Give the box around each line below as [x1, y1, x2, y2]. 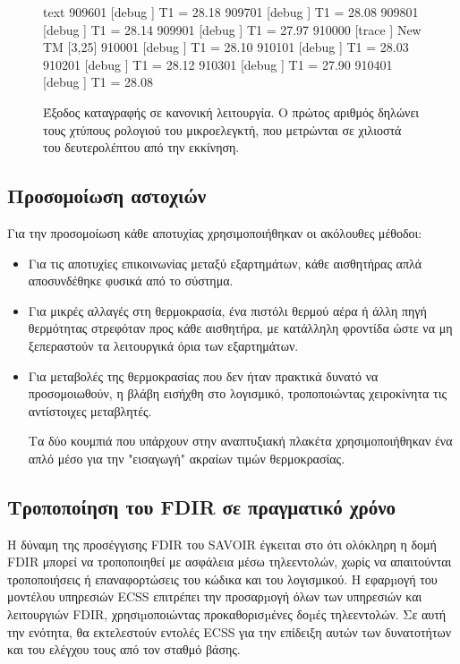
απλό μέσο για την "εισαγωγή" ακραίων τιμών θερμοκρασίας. [28, 448, 345, 467]
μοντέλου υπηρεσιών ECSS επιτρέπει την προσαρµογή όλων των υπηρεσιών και [7, 587, 422, 606]
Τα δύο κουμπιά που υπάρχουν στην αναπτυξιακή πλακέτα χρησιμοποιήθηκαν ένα [28, 431, 453, 450]
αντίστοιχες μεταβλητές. [28, 401, 152, 420]
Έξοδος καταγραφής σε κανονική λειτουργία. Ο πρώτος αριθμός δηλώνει [43, 102, 420, 121]
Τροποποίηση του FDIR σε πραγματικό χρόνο [7, 492, 396, 520]
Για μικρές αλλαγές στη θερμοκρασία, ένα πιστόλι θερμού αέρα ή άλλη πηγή [28, 301, 427, 319]
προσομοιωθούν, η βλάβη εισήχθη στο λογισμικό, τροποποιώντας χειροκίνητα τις [28, 384, 447, 403]
